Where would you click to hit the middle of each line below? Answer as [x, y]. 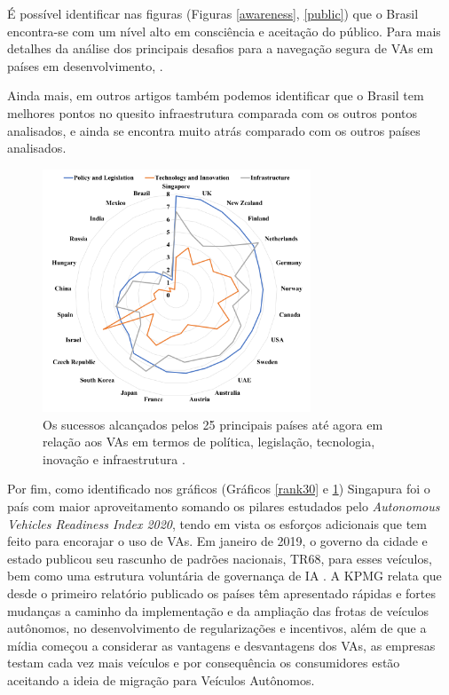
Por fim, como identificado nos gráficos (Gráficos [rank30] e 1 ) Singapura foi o [219, 489]
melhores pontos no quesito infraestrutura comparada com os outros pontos [212, 112]
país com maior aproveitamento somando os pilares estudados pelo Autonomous [224, 506]
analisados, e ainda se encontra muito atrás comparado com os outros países [214, 130]
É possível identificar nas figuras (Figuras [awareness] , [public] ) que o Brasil [213, 13]
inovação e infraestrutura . [114, 458]
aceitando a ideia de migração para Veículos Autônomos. [161, 679]
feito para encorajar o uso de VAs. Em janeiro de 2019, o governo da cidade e [217, 541]
